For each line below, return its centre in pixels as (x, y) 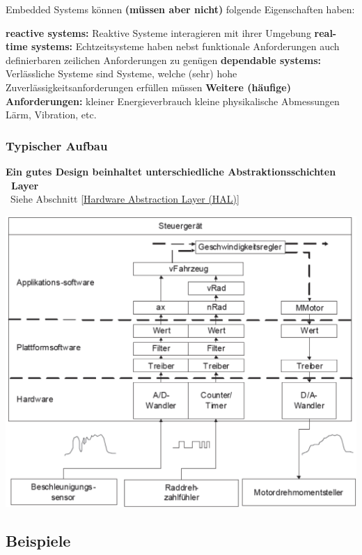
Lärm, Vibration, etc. (51, 115)
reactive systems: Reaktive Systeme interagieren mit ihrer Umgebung (158, 32)
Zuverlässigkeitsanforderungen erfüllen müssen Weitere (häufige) (148, 87)
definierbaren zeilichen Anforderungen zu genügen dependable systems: (164, 60)
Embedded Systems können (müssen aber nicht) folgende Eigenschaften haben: (180, 9)
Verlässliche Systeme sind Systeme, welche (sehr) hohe (121, 73)
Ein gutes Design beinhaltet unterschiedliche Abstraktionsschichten (171, 171)
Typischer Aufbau (57, 145)
